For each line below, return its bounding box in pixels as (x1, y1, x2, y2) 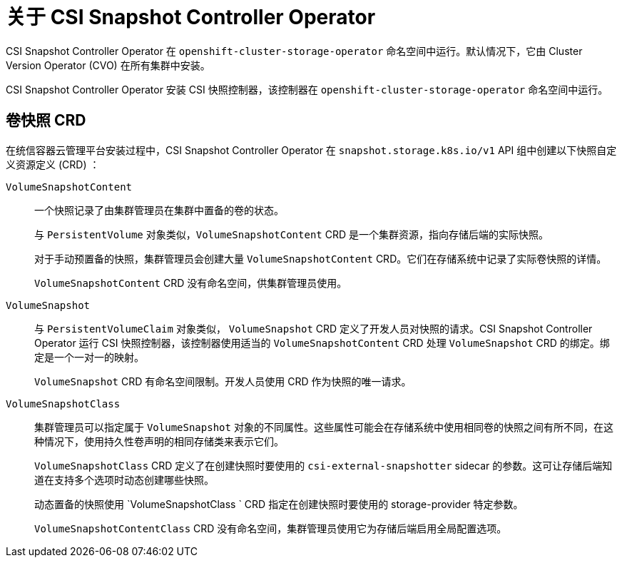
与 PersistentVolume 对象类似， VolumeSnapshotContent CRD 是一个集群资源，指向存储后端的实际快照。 (34, 228, 549, 240)
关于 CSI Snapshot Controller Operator (6, 5, 376, 29)
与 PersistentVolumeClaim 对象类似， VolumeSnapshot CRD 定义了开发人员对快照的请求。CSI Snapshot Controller (34, 322, 593, 335)
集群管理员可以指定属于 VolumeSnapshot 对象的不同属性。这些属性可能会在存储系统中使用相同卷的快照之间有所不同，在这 (34, 420, 613, 433)
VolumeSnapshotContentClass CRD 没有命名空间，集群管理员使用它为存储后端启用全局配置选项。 (34, 522, 507, 534)
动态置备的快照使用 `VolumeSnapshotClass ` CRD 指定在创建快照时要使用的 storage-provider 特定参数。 (34, 497, 524, 510)
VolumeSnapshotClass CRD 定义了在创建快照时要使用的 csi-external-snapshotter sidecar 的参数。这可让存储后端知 (34, 459, 613, 472)
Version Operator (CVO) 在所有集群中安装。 (6, 59, 210, 71)
